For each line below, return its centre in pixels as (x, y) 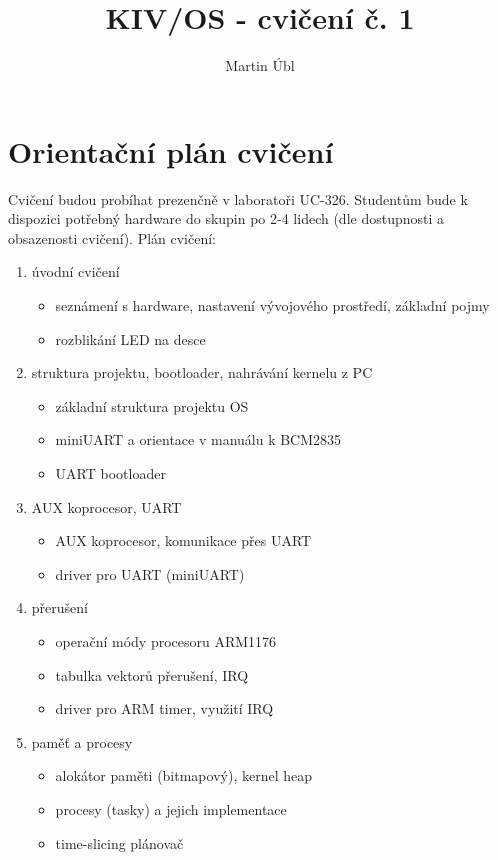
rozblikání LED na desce (130, 338)
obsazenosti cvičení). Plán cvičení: (112, 237)
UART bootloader (110, 473)
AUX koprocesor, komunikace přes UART (183, 540)
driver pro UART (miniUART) (150, 573)
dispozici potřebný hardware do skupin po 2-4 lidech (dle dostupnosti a (226, 218)
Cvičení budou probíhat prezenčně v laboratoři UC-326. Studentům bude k (238, 198)
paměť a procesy (82, 741)
